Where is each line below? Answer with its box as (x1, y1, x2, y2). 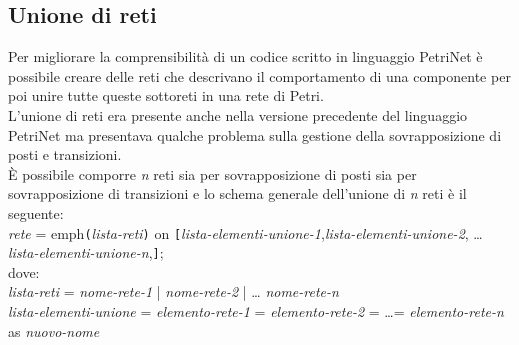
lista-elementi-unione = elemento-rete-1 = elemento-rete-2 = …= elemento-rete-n (8, 301, 504, 322)
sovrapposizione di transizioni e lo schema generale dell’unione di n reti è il (8, 183, 467, 204)
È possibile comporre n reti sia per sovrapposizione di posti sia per (8, 163, 417, 184)
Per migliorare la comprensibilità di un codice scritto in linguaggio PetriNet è (8, 46, 483, 67)
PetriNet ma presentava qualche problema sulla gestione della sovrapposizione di (8, 124, 502, 145)
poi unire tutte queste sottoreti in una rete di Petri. (8, 85, 324, 106)
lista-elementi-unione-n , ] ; (8, 242, 164, 263)
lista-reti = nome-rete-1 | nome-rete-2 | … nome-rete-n (8, 281, 339, 302)
